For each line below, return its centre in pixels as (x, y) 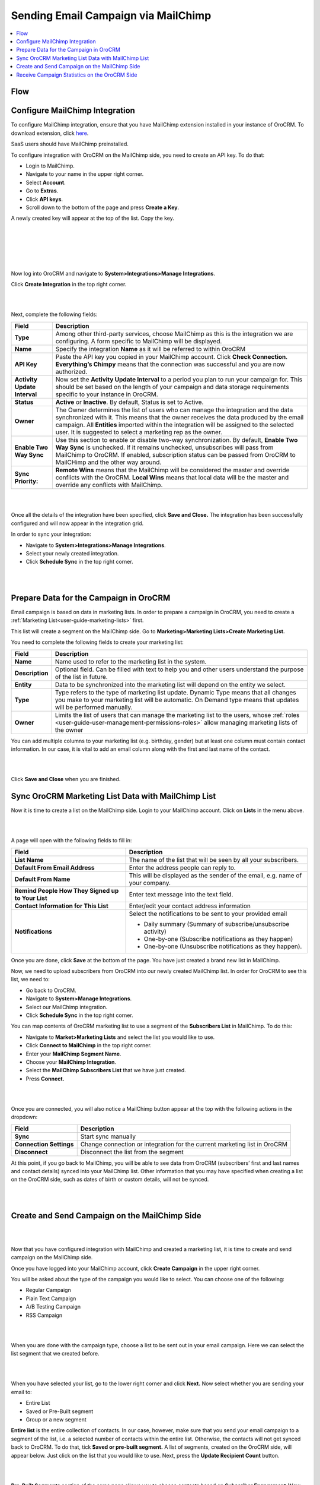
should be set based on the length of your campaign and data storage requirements (172, 387)
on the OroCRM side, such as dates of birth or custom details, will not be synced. (110, 1180)
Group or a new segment (56, 1419)
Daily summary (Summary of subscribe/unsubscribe (217, 924)
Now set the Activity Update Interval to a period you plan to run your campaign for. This (179, 379)
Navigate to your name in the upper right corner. (85, 174)
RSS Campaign (44, 1315)
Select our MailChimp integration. (67, 1007)
